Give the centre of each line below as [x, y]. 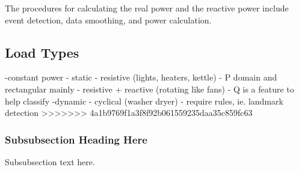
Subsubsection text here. [50, 161]
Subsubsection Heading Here [76, 139]
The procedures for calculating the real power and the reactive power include [147, 8]
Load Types [42, 52]
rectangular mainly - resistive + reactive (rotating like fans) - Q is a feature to [149, 89]
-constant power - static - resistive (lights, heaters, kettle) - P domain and [141, 77]
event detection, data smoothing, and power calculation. [108, 20]
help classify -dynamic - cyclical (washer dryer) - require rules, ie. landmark [144, 101]
